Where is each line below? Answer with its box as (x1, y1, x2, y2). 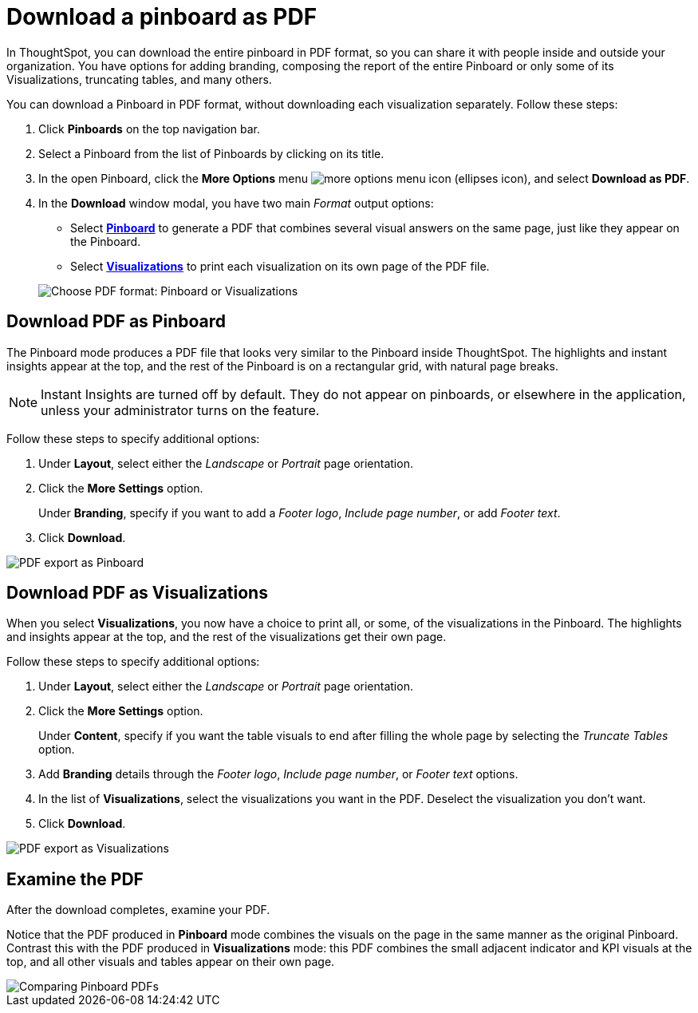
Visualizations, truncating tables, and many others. (6, 72, 272, 86)
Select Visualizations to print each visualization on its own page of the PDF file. (70, 259, 490, 273)
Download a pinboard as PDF (6, 3, 317, 30)
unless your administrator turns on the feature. (41, 402, 320, 418)
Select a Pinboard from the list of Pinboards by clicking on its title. (38, 146, 384, 160)
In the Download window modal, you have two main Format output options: (38, 196, 434, 210)
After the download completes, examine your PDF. (6, 903, 270, 917)
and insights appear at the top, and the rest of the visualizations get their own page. (6, 630, 447, 644)
